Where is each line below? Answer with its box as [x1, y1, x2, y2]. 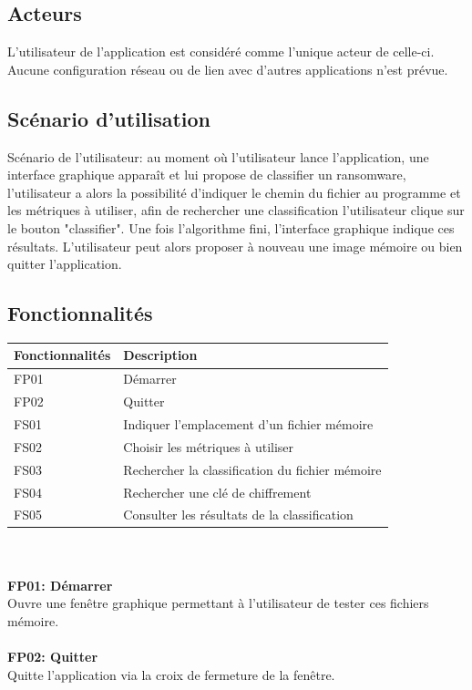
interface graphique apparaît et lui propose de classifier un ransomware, [7, 165, 406, 184]
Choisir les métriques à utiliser [123, 437, 294, 456]
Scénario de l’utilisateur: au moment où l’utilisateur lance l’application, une [7, 147, 429, 166]
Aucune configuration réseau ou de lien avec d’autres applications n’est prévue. [7, 59, 448, 78]
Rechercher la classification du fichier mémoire [123, 459, 382, 479]
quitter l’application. [7, 254, 122, 273]
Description [123, 345, 198, 365]
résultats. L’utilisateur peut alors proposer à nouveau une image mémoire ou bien [7, 236, 463, 255]
